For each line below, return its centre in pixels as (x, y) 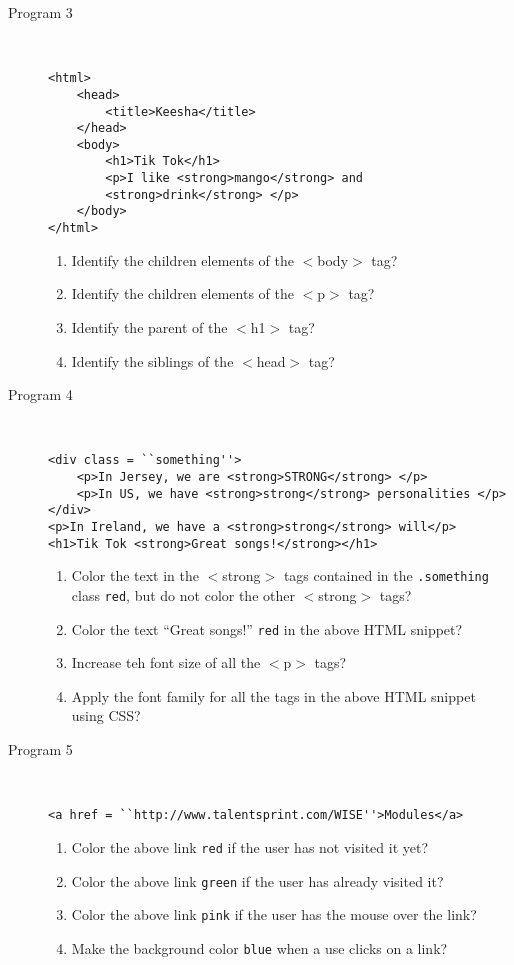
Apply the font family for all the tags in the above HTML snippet (273, 695)
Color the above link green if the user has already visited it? (257, 880)
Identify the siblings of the (152, 360)
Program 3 (40, 12)
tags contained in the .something (386, 575)
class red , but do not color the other (183, 594)
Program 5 (40, 749)
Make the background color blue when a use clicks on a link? (259, 947)
